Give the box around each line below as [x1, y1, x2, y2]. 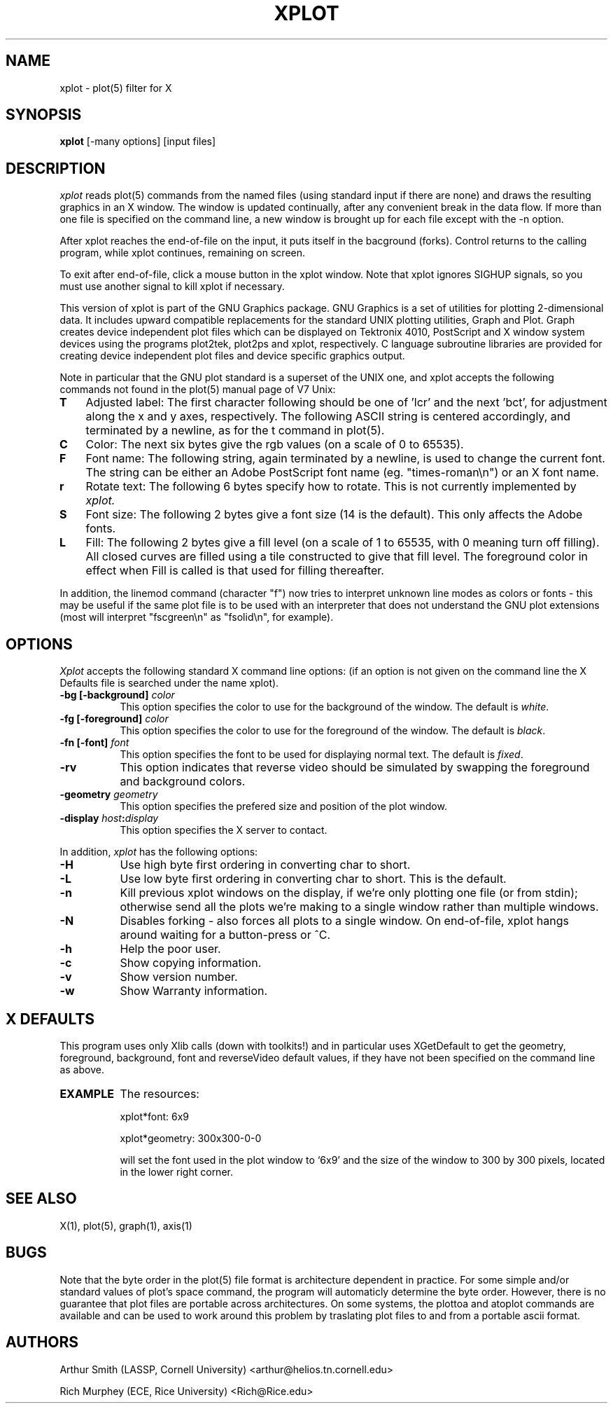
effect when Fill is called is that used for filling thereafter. [85, 563, 384, 578]
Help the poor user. [120, 942, 221, 956]
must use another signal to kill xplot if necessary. [59, 280, 285, 293]
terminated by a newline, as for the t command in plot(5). [85, 423, 385, 438]
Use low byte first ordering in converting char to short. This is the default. [120, 872, 507, 886]
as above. [59, 1063, 104, 1075]
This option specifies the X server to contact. [120, 824, 327, 837]
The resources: [120, 1086, 199, 1101]
